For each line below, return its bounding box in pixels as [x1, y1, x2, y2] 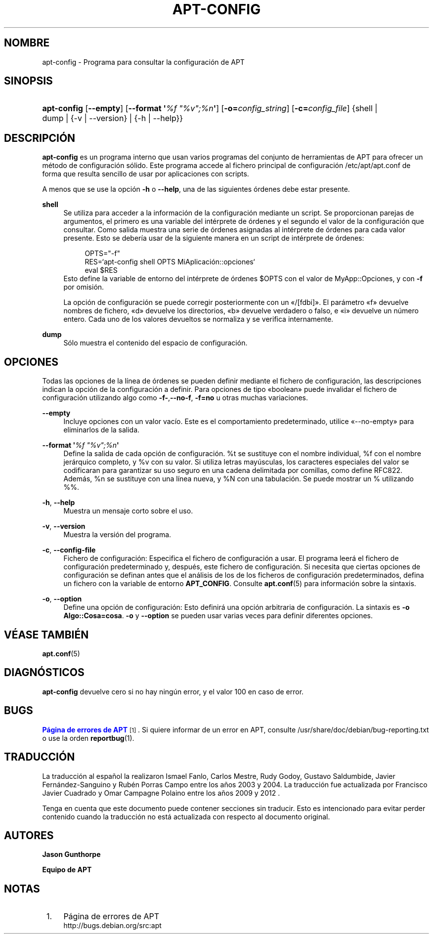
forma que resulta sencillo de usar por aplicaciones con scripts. [42, 170, 249, 178]
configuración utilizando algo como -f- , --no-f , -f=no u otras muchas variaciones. [42, 393, 308, 402]
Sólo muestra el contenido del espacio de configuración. [63, 339, 248, 347]
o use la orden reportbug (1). [42, 733, 134, 742]
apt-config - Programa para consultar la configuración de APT [42, 57, 245, 66]
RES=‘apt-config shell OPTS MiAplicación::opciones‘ [85, 257, 255, 266]
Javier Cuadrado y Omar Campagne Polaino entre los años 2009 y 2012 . [42, 788, 280, 797]
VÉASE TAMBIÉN [4, 628, 89, 641]
